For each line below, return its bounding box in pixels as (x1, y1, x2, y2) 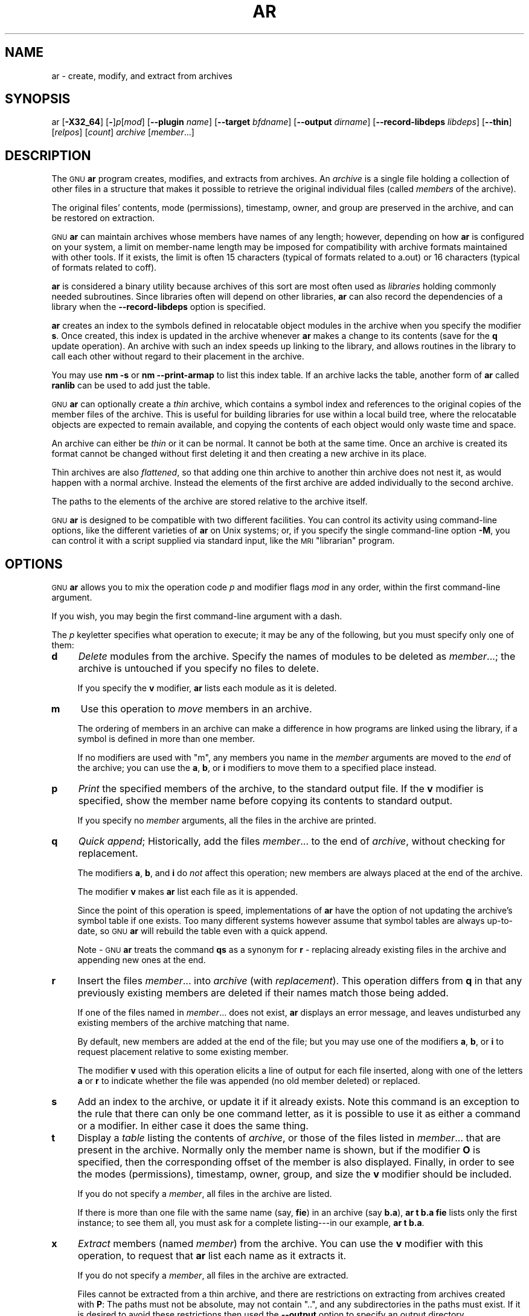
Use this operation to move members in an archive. (80, 703, 312, 715)
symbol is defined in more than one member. (77, 734, 255, 744)
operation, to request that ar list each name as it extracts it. (77, 1250, 347, 1262)
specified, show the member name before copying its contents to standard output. (78, 795, 453, 807)
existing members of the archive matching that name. (77, 1018, 290, 1028)
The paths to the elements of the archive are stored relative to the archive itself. (51, 496, 368, 507)
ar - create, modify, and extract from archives (51, 70, 232, 81)
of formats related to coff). (51, 262, 157, 273)
